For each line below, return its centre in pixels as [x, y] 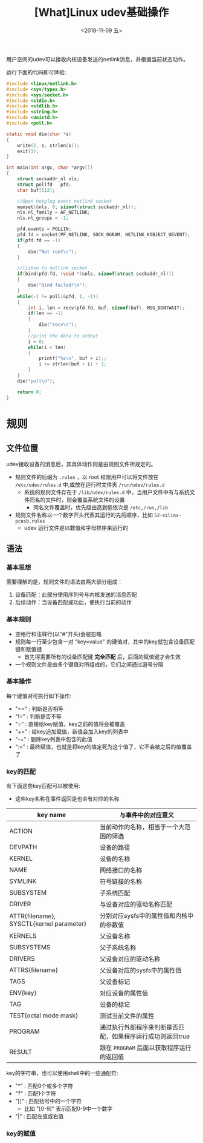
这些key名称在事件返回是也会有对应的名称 [67, 799]
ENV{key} [23, 993]
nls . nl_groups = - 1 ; [43, 218]
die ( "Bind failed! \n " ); [58, 285]
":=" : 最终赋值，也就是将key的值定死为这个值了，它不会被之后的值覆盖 [103, 747]
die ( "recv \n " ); [58, 325]
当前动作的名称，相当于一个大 [142, 827]
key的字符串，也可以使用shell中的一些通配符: [62, 1073]
